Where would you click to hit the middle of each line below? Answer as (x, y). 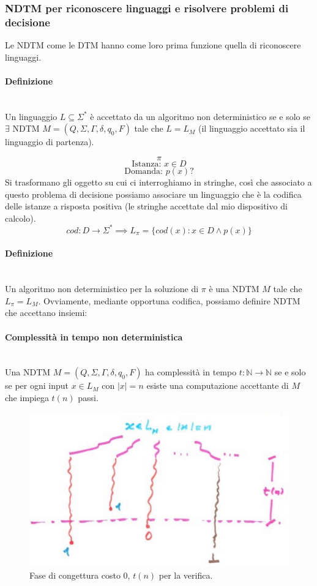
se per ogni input (37, 385)
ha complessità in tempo (191, 372)
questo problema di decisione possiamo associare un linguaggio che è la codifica (153, 194)
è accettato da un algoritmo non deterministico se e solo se (200, 116)
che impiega (27, 397)
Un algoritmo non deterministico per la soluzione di (102, 289)
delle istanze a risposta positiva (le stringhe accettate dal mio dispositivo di (146, 206)
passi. (88, 397)
